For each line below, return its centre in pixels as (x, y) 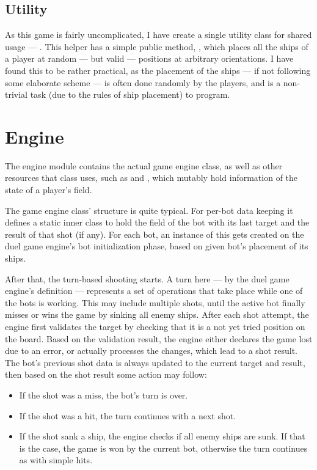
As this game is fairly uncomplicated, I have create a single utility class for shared (158, 35)
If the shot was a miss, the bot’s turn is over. (104, 395)
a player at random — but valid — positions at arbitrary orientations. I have (149, 58)
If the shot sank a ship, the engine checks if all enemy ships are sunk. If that (162, 436)
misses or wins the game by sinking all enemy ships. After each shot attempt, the (157, 314)
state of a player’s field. (49, 190)
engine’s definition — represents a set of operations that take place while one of (154, 291)
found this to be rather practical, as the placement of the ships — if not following (158, 70)
